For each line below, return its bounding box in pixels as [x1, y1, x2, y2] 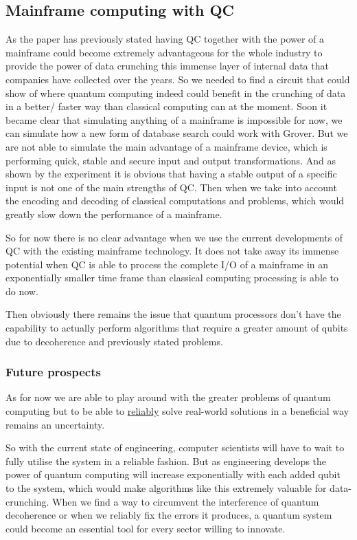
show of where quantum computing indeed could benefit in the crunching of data [5, 85, 346, 100]
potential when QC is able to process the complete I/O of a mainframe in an [5, 257, 329, 271]
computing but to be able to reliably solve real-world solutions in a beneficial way [5, 404, 349, 418]
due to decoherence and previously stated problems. [5, 334, 223, 348]
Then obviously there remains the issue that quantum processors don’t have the [5, 307, 341, 321]
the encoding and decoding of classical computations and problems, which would [5, 193, 345, 208]
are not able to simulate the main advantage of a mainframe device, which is [5, 139, 327, 153]
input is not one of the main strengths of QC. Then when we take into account [5, 180, 337, 194]
